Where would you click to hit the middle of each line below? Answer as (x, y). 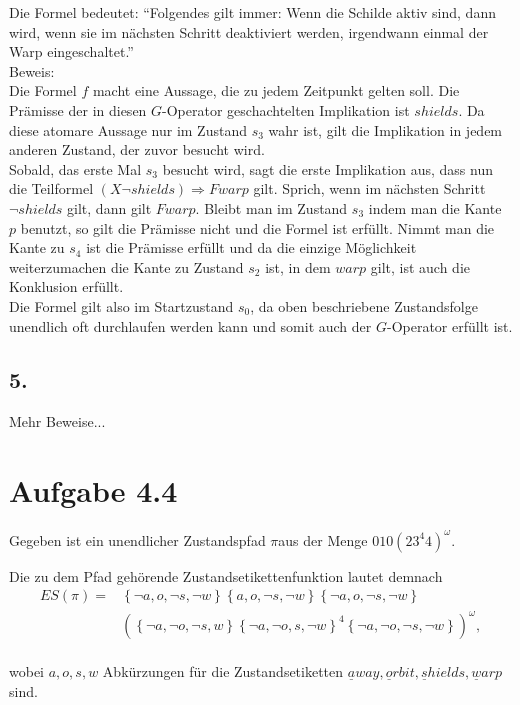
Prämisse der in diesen (78, 109)
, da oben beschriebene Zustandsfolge (364, 305)
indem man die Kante (435, 207)
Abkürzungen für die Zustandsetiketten (223, 671)
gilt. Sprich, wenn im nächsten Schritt (369, 188)
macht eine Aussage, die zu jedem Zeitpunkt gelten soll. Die (276, 90)
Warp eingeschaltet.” (71, 51)
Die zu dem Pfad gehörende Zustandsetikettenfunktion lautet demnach (226, 575)
